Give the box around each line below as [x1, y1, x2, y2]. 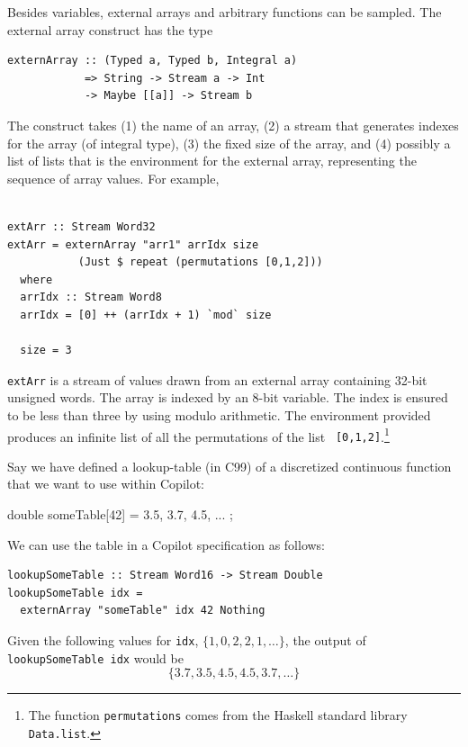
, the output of [284, 631, 366, 649]
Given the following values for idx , [7, 631, 199, 649]
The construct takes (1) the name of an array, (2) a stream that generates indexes [7, 115, 459, 134]
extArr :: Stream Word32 [7, 220, 156, 233]
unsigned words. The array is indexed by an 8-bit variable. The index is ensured [7, 388, 448, 407]
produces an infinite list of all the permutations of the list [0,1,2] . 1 [7, 424, 390, 445]
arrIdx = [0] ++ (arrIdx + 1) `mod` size [20, 308, 272, 321]
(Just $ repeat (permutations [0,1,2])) [77, 256, 323, 269]
